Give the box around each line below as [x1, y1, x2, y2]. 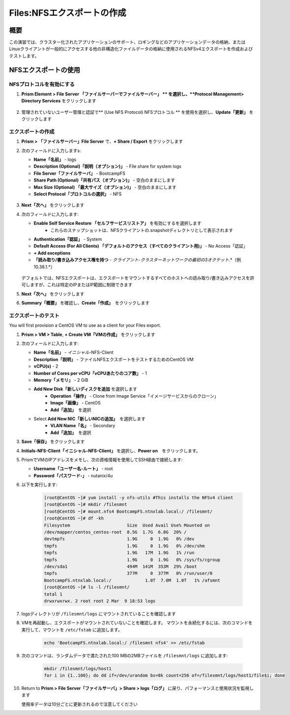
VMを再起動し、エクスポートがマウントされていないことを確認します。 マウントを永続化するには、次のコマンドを [21, 620, 253, 626]
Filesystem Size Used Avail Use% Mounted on [44, 522, 210, 528]
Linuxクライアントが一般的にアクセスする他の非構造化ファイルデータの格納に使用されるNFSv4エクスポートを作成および [9, 46, 253, 52]
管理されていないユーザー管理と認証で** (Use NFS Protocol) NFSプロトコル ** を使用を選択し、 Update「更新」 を [21, 109, 254, 115]
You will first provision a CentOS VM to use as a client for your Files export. [9, 322, 161, 328]
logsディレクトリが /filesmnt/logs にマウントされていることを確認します [21, 611, 176, 617]
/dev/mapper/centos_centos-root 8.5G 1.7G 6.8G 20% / [44, 529, 187, 535]
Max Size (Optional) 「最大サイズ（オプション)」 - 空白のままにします [33, 184, 177, 190]
